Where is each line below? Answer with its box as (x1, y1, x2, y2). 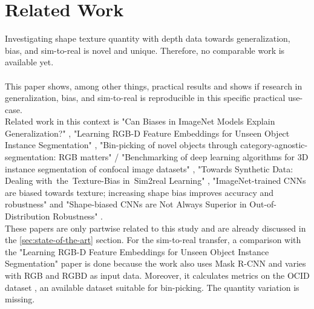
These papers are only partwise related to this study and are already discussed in (5, 221, 306, 234)
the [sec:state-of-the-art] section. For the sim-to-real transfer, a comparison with (5, 233, 301, 246)
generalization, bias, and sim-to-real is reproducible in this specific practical (5, 91, 286, 104)
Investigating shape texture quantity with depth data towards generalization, (5, 32, 290, 45)
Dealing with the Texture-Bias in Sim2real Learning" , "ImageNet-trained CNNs (5, 174, 306, 187)
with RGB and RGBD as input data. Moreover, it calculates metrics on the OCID (5, 269, 310, 281)
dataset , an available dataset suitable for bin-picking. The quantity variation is (5, 281, 299, 293)
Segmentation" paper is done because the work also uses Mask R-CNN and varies (5, 257, 306, 270)
